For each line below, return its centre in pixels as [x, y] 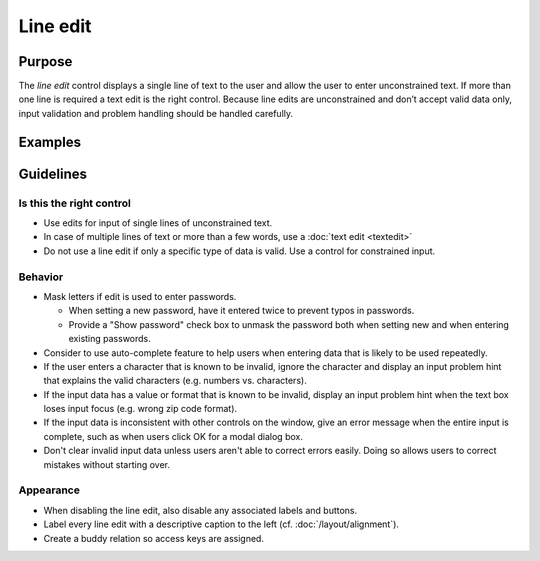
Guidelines [52, 173]
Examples [50, 141]
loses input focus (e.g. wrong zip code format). [140, 409]
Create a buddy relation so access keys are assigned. [154, 538]
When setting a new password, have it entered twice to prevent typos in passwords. [241, 311]
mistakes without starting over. [106, 464]
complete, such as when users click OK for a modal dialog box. [173, 436]
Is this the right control [75, 203]
